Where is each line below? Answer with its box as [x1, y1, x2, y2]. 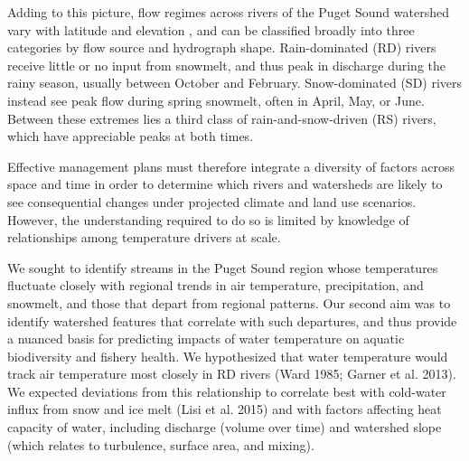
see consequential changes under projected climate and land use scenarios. [7, 192, 417, 211]
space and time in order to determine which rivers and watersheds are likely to [7, 174, 443, 193]
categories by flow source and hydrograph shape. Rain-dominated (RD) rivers [7, 38, 436, 57]
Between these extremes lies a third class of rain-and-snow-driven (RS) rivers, [7, 108, 436, 127]
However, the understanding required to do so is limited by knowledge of [7, 210, 409, 229]
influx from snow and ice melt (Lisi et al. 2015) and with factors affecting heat [7, 400, 442, 419]
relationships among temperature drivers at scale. [7, 228, 281, 247]
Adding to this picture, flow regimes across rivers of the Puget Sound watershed [7, 3, 449, 21]
